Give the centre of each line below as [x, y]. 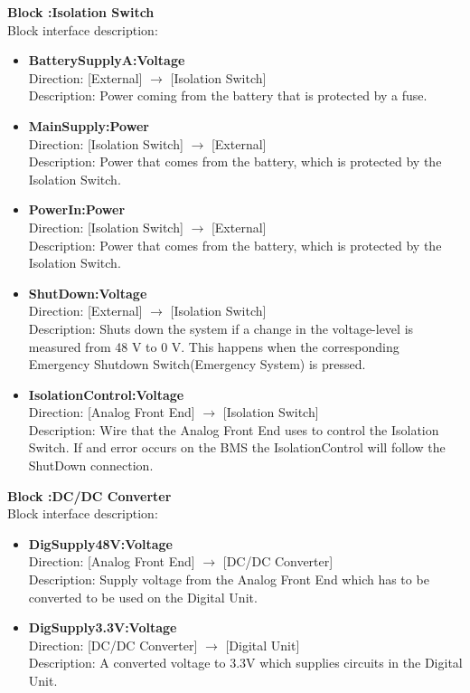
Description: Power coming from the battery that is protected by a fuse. [228, 95]
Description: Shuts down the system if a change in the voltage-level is [221, 328]
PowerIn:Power [77, 209]
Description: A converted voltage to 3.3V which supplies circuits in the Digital [245, 663]
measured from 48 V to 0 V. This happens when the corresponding [214, 346]
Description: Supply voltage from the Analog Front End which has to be [229, 579]
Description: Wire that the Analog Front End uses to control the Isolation [234, 429]
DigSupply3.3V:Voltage [103, 627]
